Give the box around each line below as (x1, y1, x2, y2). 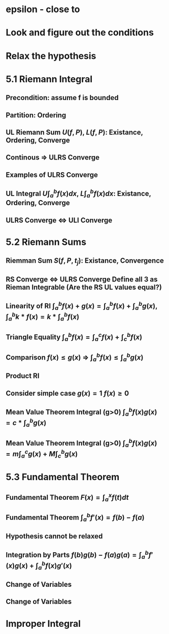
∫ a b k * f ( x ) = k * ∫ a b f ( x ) (6, 311, 80, 323)
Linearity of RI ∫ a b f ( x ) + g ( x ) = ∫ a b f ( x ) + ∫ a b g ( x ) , (6, 300, 158, 312)
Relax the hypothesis (6, 50, 96, 61)
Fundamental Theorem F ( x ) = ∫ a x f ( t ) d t (6, 491, 129, 503)
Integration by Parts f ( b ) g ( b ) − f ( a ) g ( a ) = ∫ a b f (6, 549, 152, 561)
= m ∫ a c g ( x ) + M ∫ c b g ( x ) (6, 448, 78, 460)
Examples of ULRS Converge (6, 170, 98, 179)
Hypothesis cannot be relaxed (6, 532, 103, 541)
